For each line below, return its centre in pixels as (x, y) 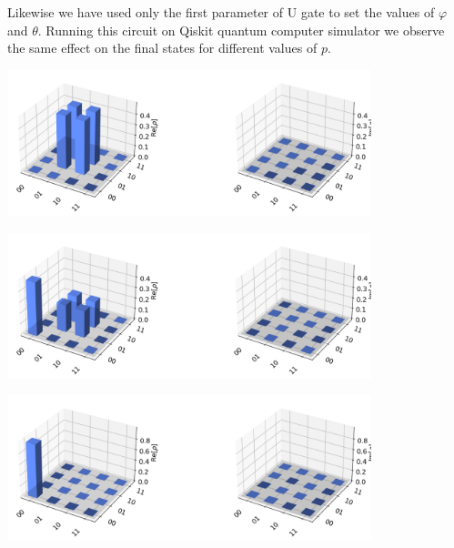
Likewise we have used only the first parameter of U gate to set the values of (221, 12)
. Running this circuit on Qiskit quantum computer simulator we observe (241, 30)
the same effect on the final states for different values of (162, 48)
